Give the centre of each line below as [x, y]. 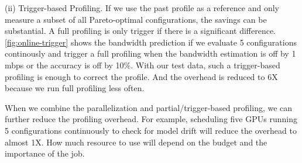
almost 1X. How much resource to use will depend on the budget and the [136, 142]
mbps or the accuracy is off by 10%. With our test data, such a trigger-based [143, 65]
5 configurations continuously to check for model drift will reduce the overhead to [151, 130]
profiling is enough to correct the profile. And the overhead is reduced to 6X [141, 76]
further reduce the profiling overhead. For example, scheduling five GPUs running [151, 119]
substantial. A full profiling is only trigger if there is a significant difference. [140, 31]
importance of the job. [45, 153]
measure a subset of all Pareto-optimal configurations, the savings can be [136, 19]
